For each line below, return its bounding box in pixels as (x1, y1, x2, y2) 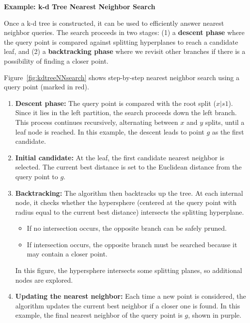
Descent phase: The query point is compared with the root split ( (15, 98, 216, 108)
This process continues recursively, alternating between (15, 117, 178, 127)
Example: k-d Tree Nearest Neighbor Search (4, 1, 156, 11)
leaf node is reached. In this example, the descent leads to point (15, 126, 204, 136)
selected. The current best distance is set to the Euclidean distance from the (15, 162, 242, 172)
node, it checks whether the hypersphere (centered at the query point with (15, 197, 236, 207)
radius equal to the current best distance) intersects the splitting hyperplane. (15, 206, 244, 217)
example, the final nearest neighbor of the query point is (15, 310, 183, 320)
